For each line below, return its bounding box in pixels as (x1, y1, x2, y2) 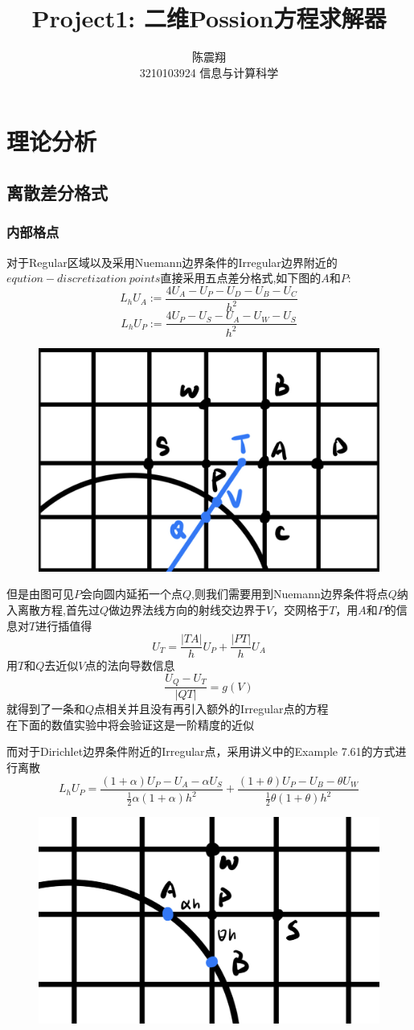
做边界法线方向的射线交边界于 (108, 601, 266, 618)
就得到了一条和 (6, 700, 85, 717)
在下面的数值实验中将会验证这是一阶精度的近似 (6, 716, 254, 732)
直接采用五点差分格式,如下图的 (160, 269, 322, 286)
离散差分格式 (6, 179, 108, 204)
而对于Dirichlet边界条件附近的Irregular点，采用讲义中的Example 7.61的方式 (6, 743, 396, 760)
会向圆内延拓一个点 (81, 585, 182, 602)
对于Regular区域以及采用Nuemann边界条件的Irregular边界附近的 (6, 253, 338, 270)
